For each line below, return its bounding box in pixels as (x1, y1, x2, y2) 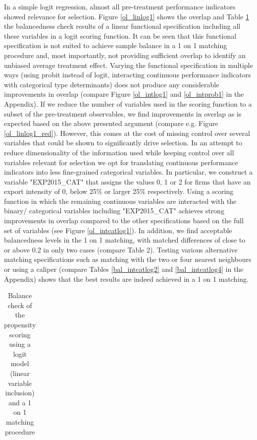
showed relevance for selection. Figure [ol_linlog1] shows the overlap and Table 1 (4, 11, 249, 21)
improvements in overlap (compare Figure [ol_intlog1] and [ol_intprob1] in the (4, 89, 244, 99)
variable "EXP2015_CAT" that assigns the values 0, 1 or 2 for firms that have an (4, 176, 251, 187)
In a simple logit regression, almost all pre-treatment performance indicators (4, 1, 236, 11)
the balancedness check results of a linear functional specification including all (4, 21, 241, 31)
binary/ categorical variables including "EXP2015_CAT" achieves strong (4, 205, 224, 216)
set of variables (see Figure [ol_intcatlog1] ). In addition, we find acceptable (4, 225, 232, 235)
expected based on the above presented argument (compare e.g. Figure (4, 118, 218, 128)
